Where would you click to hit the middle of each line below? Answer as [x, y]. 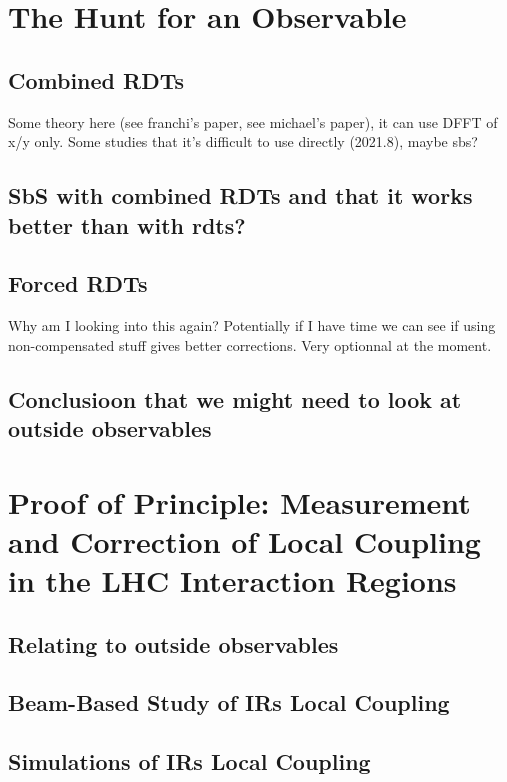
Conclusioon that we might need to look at [235, 398]
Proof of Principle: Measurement [239, 501]
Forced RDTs [78, 283]
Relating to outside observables [173, 643]
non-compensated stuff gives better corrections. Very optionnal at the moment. [250, 344]
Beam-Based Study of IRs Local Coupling [229, 702]
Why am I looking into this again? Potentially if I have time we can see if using [252, 325]
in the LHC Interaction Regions [232, 580]
